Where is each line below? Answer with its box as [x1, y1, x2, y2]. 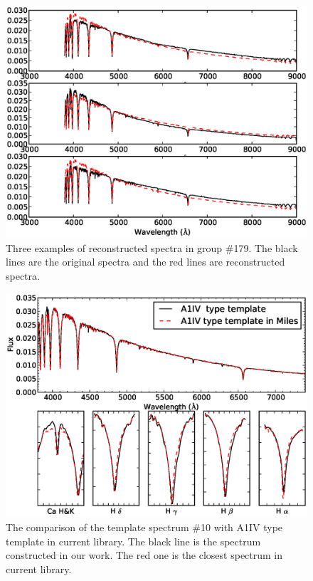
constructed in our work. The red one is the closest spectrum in [6, 548, 283, 562]
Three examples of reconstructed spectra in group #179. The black [6, 240, 298, 255]
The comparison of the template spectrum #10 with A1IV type [6, 519, 283, 534]
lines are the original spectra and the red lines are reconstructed [6, 254, 285, 269]
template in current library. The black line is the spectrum [6, 533, 261, 548]
